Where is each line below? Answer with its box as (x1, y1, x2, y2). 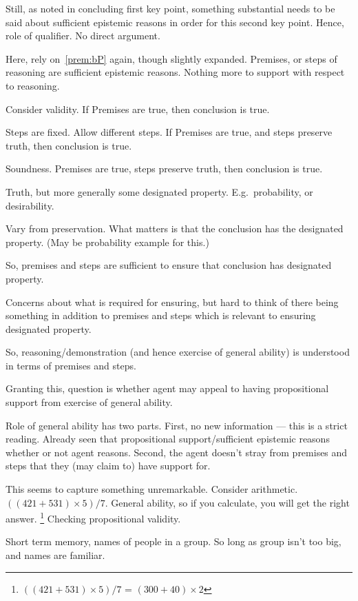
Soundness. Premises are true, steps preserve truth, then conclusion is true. (6, 161, 323, 176)
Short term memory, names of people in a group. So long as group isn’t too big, (6, 534, 341, 549)
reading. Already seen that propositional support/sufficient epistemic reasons (6, 431, 330, 446)
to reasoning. (6, 78, 60, 92)
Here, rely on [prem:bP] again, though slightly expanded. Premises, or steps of (6, 51, 337, 65)
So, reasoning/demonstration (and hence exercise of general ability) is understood (6, 345, 350, 359)
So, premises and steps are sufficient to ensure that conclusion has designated (6, 258, 332, 272)
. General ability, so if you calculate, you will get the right (105, 495, 350, 509)
